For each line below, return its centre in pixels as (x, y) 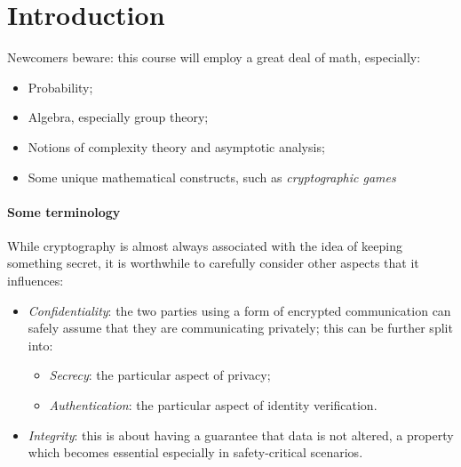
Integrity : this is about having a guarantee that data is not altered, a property (241, 435)
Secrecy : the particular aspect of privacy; (160, 375)
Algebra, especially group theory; (118, 117)
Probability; (60, 87)
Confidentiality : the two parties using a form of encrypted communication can (239, 310)
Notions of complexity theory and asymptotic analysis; (176, 146)
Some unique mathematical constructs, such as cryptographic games (212, 177)
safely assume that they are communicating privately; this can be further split (240, 328)
